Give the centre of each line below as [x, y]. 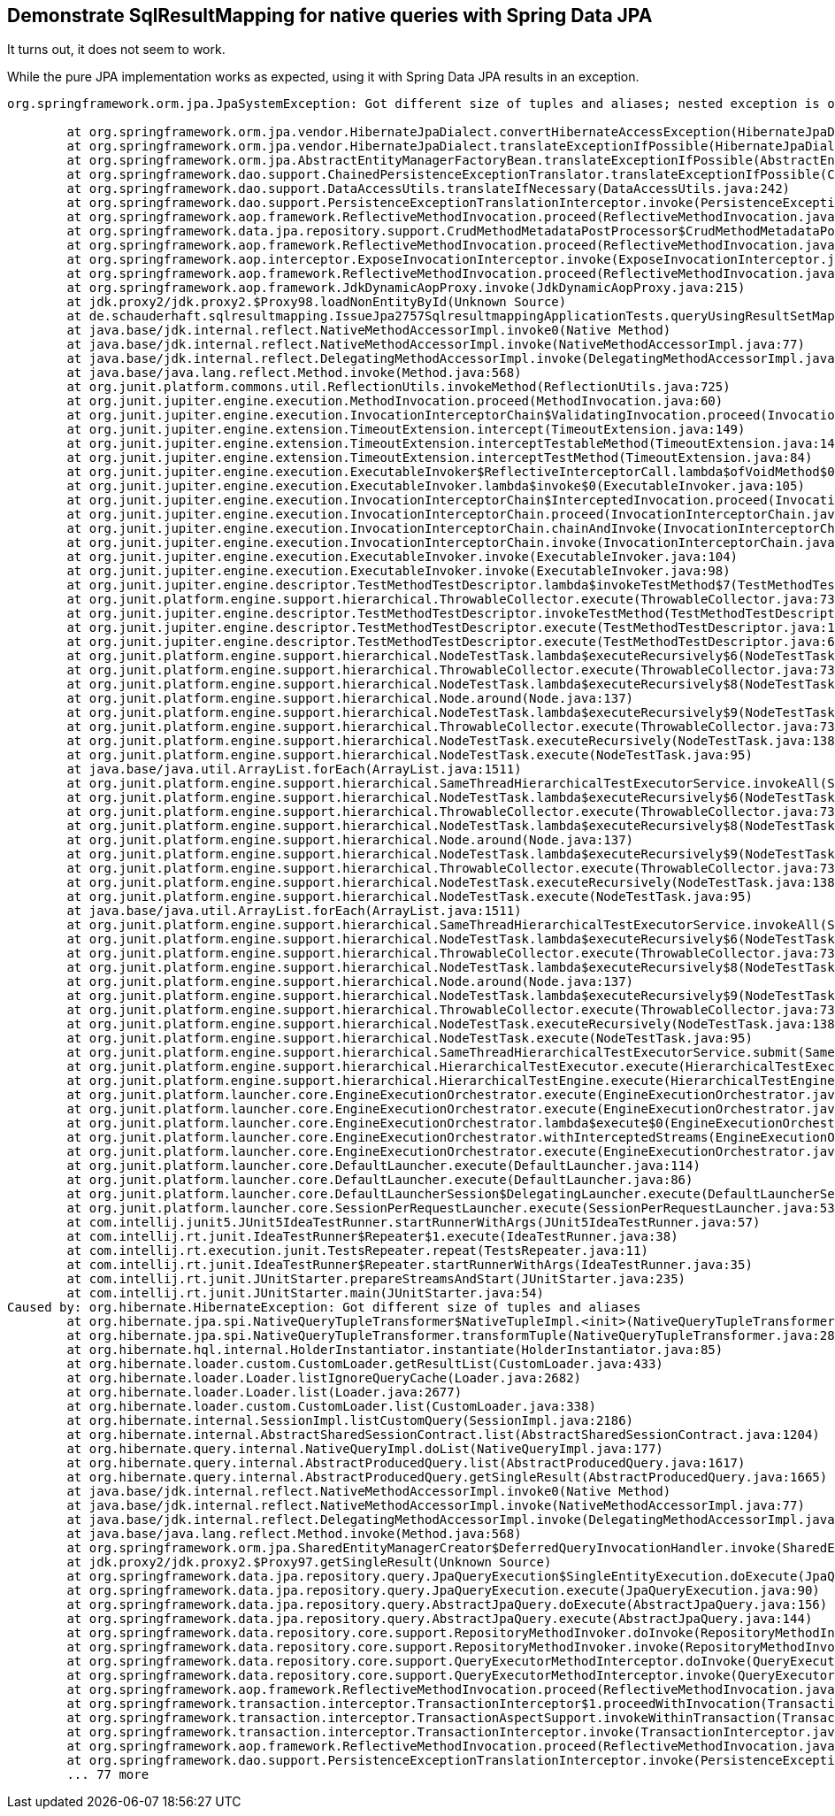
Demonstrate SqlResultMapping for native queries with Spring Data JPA [330, 15]
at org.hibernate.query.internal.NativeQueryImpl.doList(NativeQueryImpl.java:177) [365, 1449]
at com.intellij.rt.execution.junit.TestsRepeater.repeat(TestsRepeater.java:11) [357, 1251]
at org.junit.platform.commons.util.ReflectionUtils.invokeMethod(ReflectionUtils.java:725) [398, 387]
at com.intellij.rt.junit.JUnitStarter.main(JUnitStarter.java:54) [305, 1293]
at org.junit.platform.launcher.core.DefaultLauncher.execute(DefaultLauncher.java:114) [383, 1166]
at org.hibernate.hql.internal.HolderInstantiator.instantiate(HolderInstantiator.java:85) [395, 1350]
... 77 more [108, 1775]
